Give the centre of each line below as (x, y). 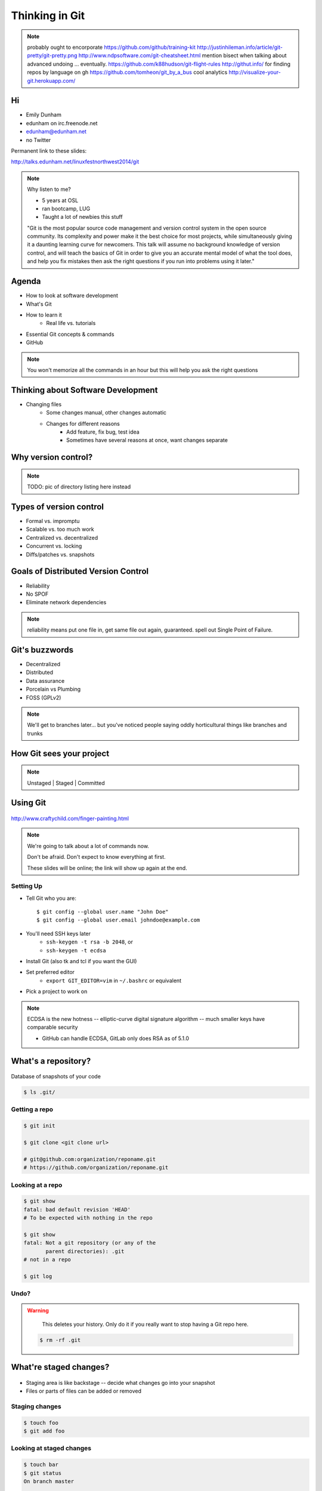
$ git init (39, 1126)
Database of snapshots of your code (56, 1077)
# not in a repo (47, 1260)
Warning (38, 1311)
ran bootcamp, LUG (66, 208)
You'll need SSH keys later (58, 933)
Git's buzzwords (42, 650)
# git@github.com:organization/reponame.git (90, 1159)
